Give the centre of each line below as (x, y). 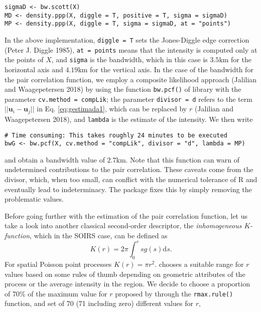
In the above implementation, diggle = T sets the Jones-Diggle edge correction (127, 39)
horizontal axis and (34, 69)
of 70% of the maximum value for (56, 293)
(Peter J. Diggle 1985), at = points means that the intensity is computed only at (131, 49)
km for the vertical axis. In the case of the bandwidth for (166, 69)
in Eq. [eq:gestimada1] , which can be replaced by (112, 109)
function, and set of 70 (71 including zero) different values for (99, 303)
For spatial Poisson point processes (58, 264)
